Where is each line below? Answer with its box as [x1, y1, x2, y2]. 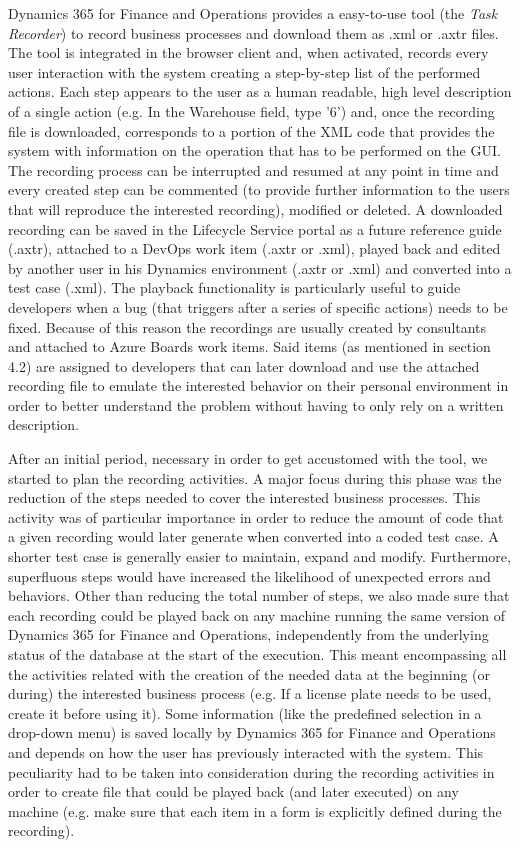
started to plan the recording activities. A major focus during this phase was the [8, 467, 502, 488]
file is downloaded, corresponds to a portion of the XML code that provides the [8, 120, 495, 141]
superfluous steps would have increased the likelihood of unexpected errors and [8, 565, 491, 586]
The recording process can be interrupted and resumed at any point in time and [8, 159, 499, 180]
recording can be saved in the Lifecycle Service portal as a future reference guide [8, 218, 502, 239]
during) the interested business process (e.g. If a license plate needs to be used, [8, 683, 492, 704]
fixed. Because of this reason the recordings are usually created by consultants [8, 316, 487, 337]
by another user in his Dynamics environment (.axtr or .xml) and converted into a [8, 257, 512, 278]
